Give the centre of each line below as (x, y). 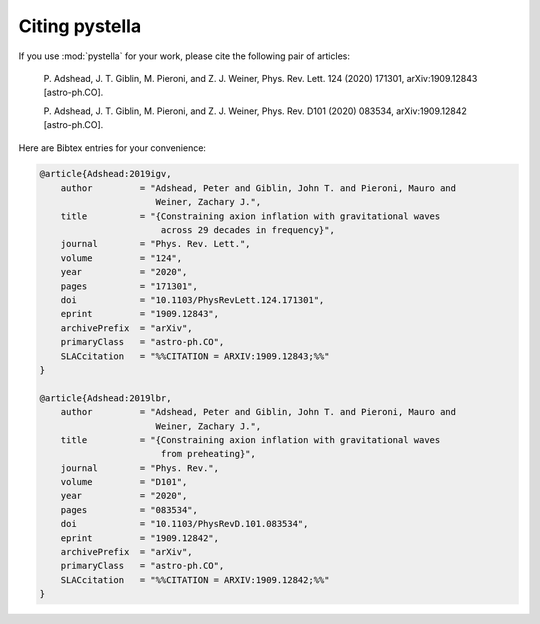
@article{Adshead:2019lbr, (105, 398)
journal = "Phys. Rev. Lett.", (155, 244)
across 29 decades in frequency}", (247, 230)
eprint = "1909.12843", (140, 314)
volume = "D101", (124, 482)
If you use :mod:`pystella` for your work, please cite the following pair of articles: (184, 56)
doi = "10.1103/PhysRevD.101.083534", (184, 524)
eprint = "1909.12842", (140, 538)
